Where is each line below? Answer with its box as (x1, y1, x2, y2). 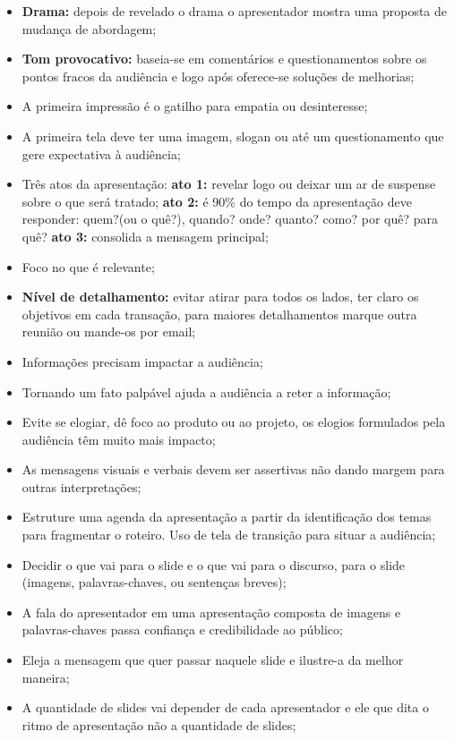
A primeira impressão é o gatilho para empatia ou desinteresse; (21, 97, 368, 115)
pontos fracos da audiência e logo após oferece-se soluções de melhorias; (21, 66, 415, 85)
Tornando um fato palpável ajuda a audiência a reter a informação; (21, 382, 391, 401)
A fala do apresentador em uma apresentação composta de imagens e (21, 602, 401, 621)
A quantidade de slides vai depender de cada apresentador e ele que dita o (21, 698, 429, 717)
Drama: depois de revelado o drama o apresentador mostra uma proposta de (21, 2, 448, 20)
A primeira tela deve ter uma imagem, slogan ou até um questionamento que (21, 126, 444, 145)
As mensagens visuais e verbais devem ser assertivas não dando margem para (21, 460, 445, 479)
